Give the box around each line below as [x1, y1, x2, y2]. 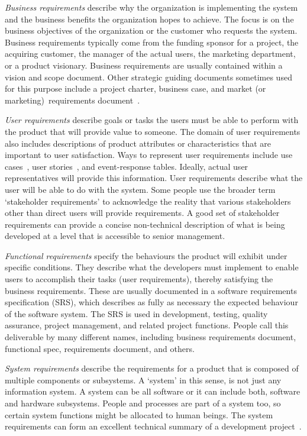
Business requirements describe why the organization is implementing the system [5, 1, 298, 13]
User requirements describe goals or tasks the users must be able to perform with [5, 114, 299, 126]
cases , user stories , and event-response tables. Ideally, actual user [5, 160, 248, 172]
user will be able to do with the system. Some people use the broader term [5, 183, 276, 195]
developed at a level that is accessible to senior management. [5, 230, 225, 242]
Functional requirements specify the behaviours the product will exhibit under [5, 249, 287, 261]
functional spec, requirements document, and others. [5, 342, 195, 354]
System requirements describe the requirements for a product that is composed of [5, 362, 299, 374]
